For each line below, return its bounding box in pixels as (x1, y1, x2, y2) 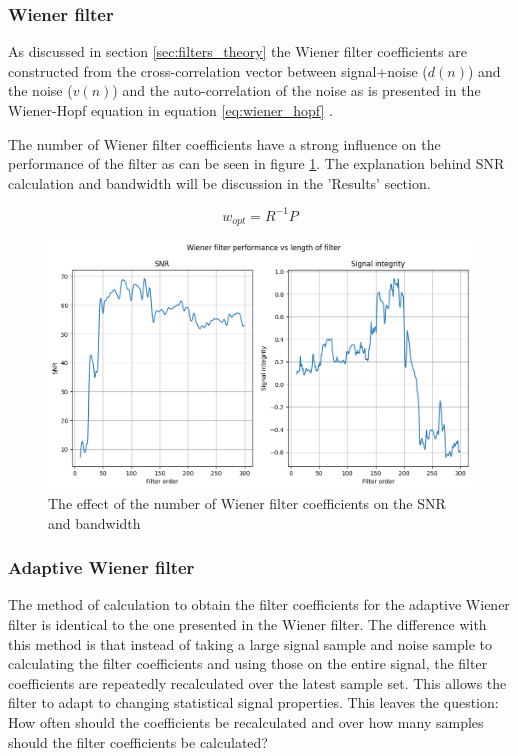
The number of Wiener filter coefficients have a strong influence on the (8, 133, 441, 154)
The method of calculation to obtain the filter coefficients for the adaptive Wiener (8, 594, 510, 615)
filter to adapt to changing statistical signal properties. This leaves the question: (8, 692, 499, 713)
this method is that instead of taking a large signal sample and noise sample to (8, 633, 492, 654)
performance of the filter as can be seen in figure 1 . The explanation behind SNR (8, 153, 505, 174)
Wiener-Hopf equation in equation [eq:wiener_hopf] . (8, 100, 333, 120)
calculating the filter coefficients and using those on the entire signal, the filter (8, 653, 488, 674)
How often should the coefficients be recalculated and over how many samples (8, 711, 484, 732)
